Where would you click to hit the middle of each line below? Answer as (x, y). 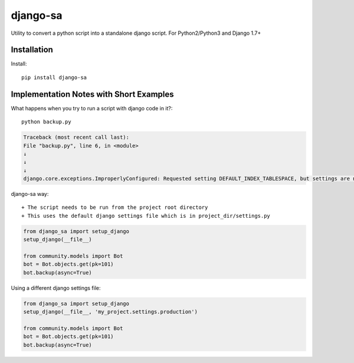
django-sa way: (30, 194)
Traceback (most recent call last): (76, 138)
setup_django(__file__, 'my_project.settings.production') (110, 312)
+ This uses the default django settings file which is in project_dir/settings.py (146, 216)
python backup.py (46, 122)
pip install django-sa (54, 77)
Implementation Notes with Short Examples (92, 94)
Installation (32, 50)
